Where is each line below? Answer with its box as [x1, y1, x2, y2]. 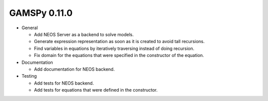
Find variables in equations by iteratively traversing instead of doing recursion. [34, 45, 195, 51]
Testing [21, 73, 37, 79]
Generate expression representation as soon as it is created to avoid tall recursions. [34, 39, 205, 45]
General [21, 25, 38, 31]
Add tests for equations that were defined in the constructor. [34, 87, 158, 93]
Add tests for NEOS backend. [34, 80, 94, 86]
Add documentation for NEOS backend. [34, 66, 115, 72]
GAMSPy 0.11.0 [9, 7, 73, 18]
